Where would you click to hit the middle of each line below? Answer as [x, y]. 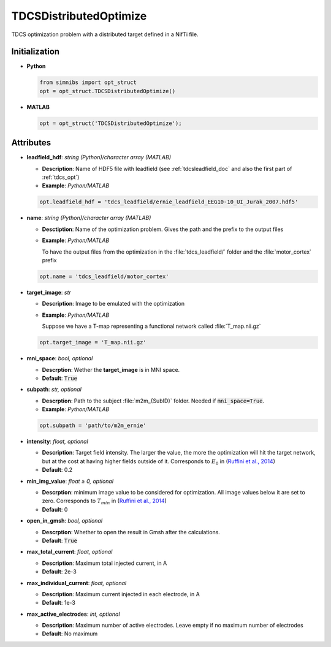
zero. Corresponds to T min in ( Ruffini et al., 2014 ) [104, 501]
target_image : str [49, 292]
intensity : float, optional [57, 442]
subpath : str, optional [54, 390]
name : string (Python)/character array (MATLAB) [89, 218]
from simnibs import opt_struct [88, 82]
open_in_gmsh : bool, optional [65, 521]
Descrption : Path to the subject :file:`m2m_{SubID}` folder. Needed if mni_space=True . [153, 401]
